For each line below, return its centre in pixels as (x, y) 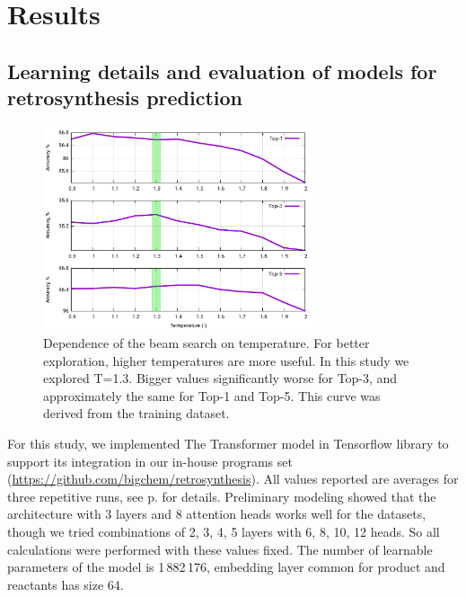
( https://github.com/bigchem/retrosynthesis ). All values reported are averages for (233, 479)
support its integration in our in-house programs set (150, 461)
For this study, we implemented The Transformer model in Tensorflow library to (228, 443)
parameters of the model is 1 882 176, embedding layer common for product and (226, 567)
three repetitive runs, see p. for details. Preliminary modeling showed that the (222, 496)
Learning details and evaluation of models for (222, 71)
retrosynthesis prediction (125, 98)
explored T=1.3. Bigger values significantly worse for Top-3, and (220, 378)
